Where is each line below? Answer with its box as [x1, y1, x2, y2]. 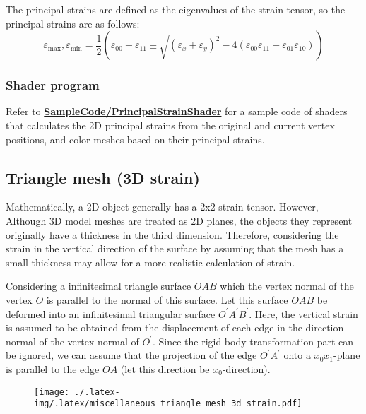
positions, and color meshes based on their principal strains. [6, 131, 265, 146]
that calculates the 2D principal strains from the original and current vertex [6, 118, 335, 132]
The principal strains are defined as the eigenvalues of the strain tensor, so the [6, 2, 346, 16]
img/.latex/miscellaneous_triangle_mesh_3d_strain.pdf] [34, 398, 302, 409]
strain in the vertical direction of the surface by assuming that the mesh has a [6, 241, 344, 256]
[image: [34, 386, 70, 397]
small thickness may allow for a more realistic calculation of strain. [6, 254, 295, 269]
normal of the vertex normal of [6, 333, 139, 348]
